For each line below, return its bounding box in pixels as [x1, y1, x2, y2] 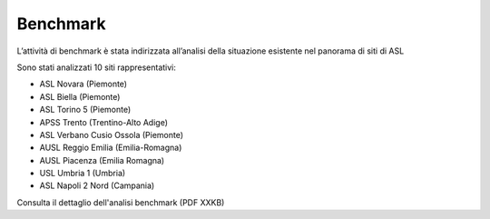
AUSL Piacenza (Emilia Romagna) [39, 154, 165, 165]
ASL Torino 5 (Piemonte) [39, 105, 132, 115]
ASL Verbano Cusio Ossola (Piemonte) [39, 129, 184, 140]
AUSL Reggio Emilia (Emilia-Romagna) [39, 142, 182, 154]
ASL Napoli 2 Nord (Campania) [39, 180, 155, 191]
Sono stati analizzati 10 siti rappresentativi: [16, 62, 177, 73]
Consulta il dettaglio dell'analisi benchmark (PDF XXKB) [16, 196, 225, 208]
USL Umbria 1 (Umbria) [39, 168, 126, 179]
